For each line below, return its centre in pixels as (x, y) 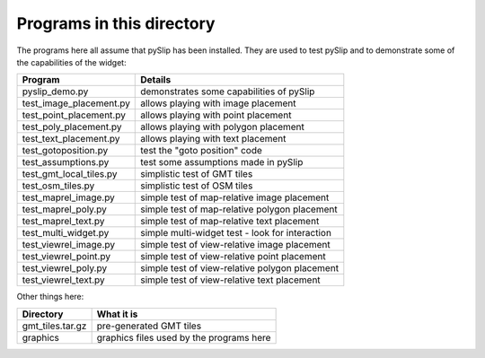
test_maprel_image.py (69, 197)
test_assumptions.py (66, 162)
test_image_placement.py (76, 103)
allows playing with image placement (218, 103)
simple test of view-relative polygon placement (240, 268)
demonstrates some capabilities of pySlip (228, 92)
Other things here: (50, 297)
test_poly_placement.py (72, 127)
